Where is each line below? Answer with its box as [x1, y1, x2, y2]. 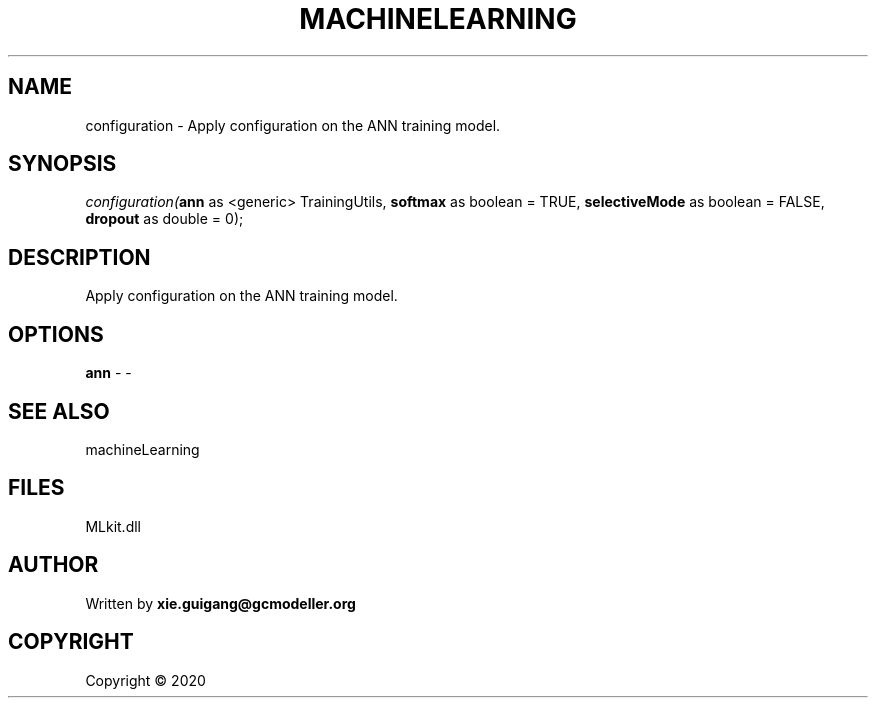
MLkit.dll [85, 517, 141, 535]
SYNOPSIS [8, 151, 117, 177]
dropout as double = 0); [85, 210, 244, 228]
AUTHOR [8, 552, 99, 578]
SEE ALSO [8, 398, 110, 424]
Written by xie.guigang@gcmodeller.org [85, 594, 356, 612]
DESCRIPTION [8, 244, 151, 270]
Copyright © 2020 [85, 671, 206, 689]
